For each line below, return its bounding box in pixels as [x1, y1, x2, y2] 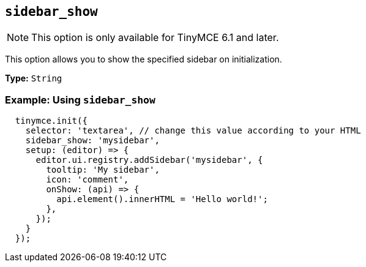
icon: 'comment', [46, 175, 129, 185]
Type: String [5, 73, 62, 84]
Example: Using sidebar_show [5, 93, 155, 106]
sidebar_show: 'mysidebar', [25, 135, 160, 146]
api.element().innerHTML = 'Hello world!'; [56, 194, 268, 205]
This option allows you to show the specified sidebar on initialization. [5, 54, 282, 65]
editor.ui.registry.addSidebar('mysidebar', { [35, 155, 263, 165]
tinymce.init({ [15, 116, 88, 126]
